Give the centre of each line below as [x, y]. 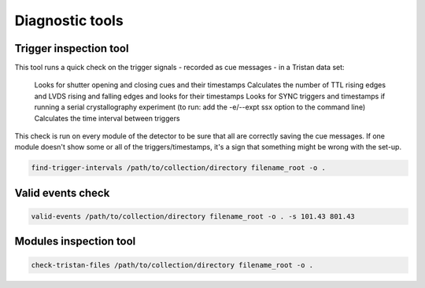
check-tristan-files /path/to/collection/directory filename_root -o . [172, 265]
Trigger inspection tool [72, 48]
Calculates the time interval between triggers [107, 118]
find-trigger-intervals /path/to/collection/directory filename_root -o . [179, 168]
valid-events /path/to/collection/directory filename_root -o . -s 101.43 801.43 [193, 216]
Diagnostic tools [69, 20]
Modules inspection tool [75, 241]
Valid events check [62, 193]
